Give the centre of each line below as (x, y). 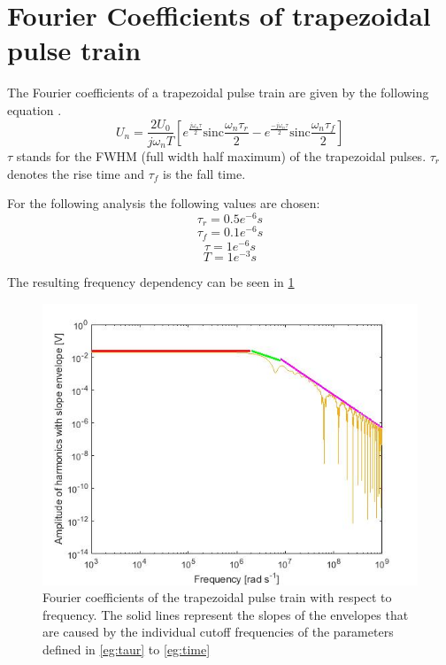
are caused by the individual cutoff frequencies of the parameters (218, 632)
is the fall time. (204, 173)
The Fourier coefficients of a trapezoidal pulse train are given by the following (218, 93)
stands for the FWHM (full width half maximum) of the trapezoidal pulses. (221, 156)
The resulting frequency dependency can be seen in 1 (151, 282)
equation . (35, 109)
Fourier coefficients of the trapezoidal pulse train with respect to (217, 597)
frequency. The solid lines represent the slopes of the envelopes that (226, 614)
